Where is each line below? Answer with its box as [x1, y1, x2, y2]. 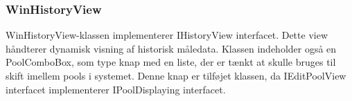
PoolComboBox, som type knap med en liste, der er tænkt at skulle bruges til [6, 55, 336, 69]
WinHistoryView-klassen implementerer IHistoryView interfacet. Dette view [6, 28, 328, 42]
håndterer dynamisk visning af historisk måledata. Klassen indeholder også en [6, 41, 337, 55]
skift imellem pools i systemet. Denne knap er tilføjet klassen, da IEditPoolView [6, 68, 346, 82]
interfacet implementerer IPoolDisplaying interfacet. [6, 82, 226, 96]
